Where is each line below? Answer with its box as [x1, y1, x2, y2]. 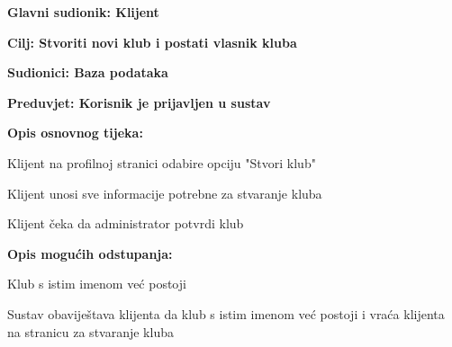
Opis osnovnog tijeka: [7, 123, 143, 142]
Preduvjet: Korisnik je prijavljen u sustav [7, 93, 271, 111]
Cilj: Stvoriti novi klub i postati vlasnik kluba [7, 32, 297, 51]
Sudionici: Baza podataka [7, 63, 168, 82]
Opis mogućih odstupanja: [7, 244, 173, 262]
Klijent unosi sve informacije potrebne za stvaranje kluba [7, 183, 322, 202]
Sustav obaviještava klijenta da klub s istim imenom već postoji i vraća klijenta [7, 304, 445, 323]
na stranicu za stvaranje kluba [7, 322, 174, 341]
